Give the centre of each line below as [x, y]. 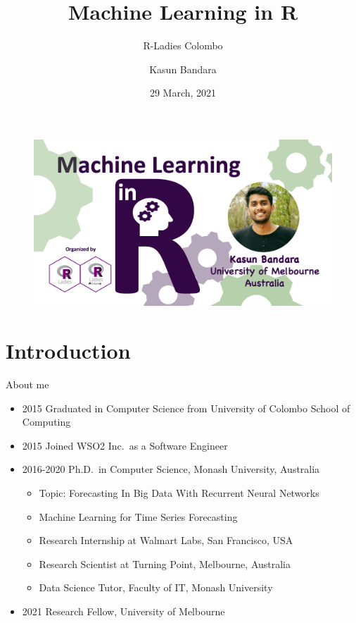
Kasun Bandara [183, 69]
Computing [46, 422]
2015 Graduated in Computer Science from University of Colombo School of [186, 408]
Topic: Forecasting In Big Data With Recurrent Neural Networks [179, 493]
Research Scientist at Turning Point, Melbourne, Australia [165, 563]
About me [27, 384]
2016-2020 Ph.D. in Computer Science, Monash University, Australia [171, 469]
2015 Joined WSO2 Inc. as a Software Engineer [125, 445]
